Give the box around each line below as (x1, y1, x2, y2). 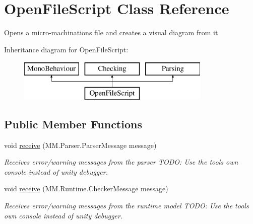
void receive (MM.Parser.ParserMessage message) (4, 139, 157, 150)
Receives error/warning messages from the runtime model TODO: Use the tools (4, 200, 249, 211)
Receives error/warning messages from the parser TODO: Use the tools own (4, 157, 238, 167)
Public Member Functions (4, 116, 142, 131)
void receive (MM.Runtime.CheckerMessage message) (4, 183, 168, 194)
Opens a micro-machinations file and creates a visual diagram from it (4, 27, 218, 38)
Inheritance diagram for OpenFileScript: (4, 44, 129, 54)
